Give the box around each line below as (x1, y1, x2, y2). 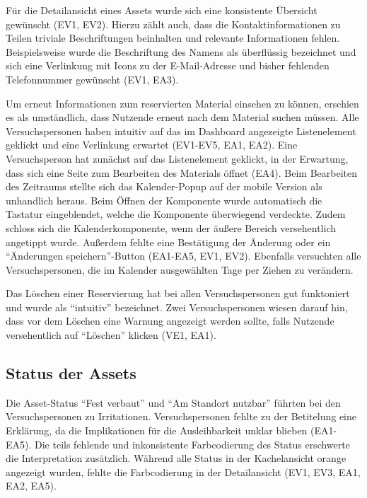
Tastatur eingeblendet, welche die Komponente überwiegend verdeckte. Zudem (6, 207, 346, 221)
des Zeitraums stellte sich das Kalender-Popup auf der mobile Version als (6, 179, 322, 194)
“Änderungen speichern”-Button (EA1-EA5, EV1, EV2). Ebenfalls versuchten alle (6, 248, 361, 263)
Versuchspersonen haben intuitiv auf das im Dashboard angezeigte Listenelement (6, 123, 356, 138)
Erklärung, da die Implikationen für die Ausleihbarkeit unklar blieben (6, 423, 308, 438)
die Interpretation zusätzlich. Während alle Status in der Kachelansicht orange (6, 451, 346, 465)
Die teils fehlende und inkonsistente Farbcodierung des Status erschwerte (35, 436, 350, 451)
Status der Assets (6, 362, 136, 384)
